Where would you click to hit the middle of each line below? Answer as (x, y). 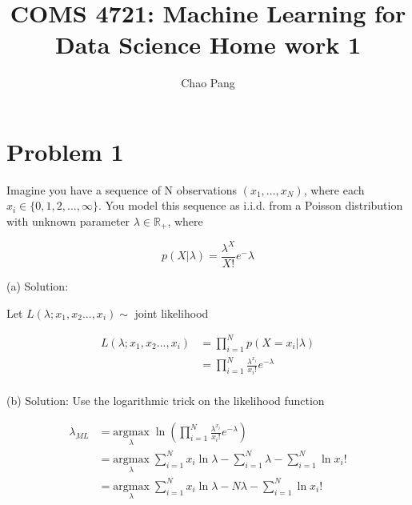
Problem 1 (65, 151)
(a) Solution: (38, 286)
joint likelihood (172, 313)
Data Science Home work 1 (208, 44)
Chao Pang (208, 83)
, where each (334, 189)
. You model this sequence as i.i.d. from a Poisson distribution (250, 205)
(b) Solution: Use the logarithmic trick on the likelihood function (166, 400)
